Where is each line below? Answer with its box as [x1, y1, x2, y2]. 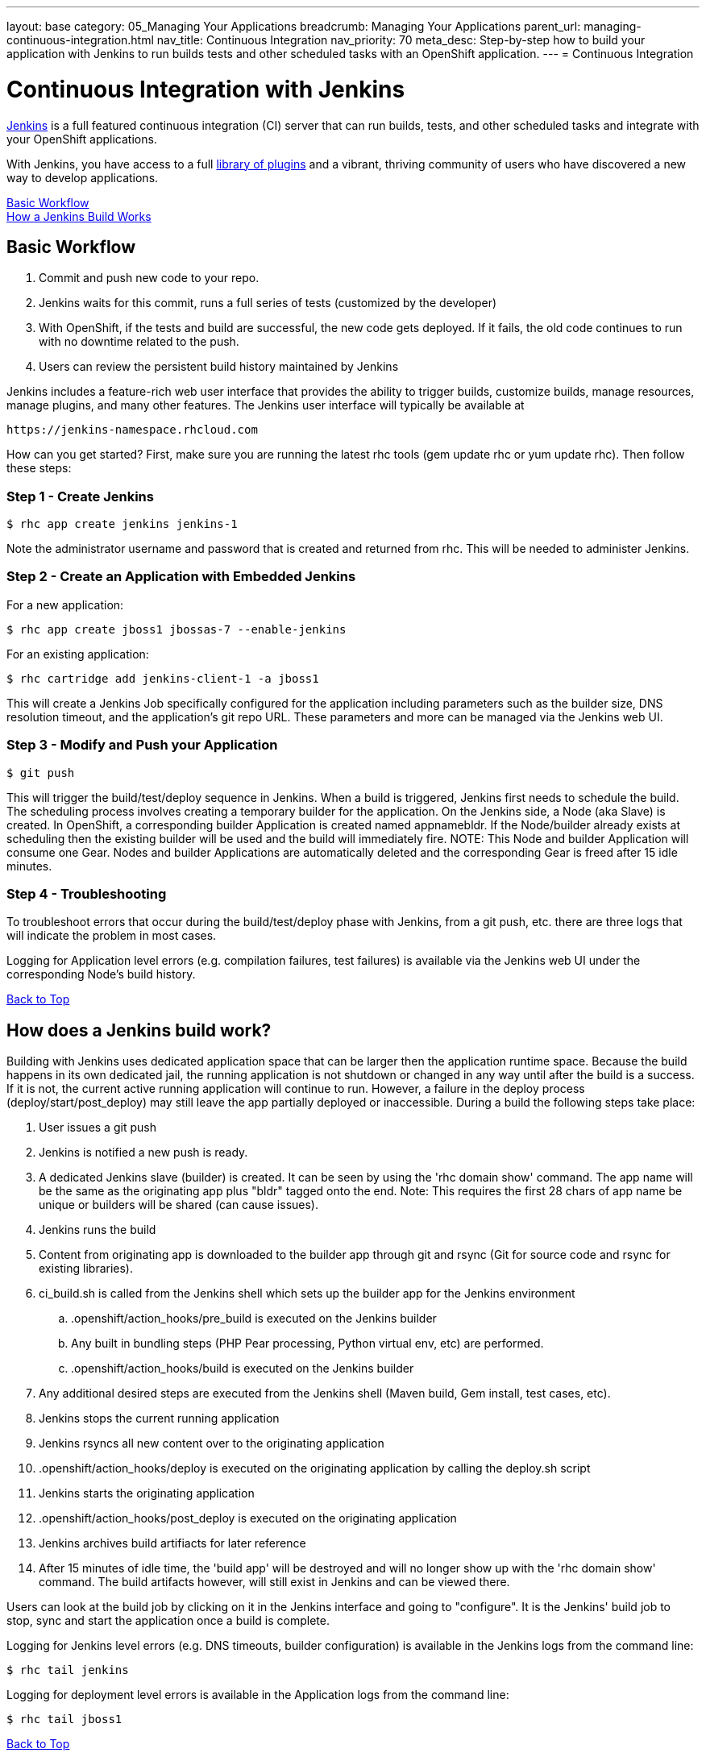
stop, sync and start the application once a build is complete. [6, 1614, 330, 1628]
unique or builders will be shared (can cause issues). [39, 1198, 318, 1212]
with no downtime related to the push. [39, 334, 239, 349]
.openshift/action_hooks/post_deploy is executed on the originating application [39, 1511, 457, 1526]
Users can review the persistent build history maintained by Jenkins [39, 359, 399, 374]
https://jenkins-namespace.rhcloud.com [6, 423, 258, 437]
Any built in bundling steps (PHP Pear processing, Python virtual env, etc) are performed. [71, 1336, 544, 1351]
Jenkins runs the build [39, 1223, 156, 1237]
